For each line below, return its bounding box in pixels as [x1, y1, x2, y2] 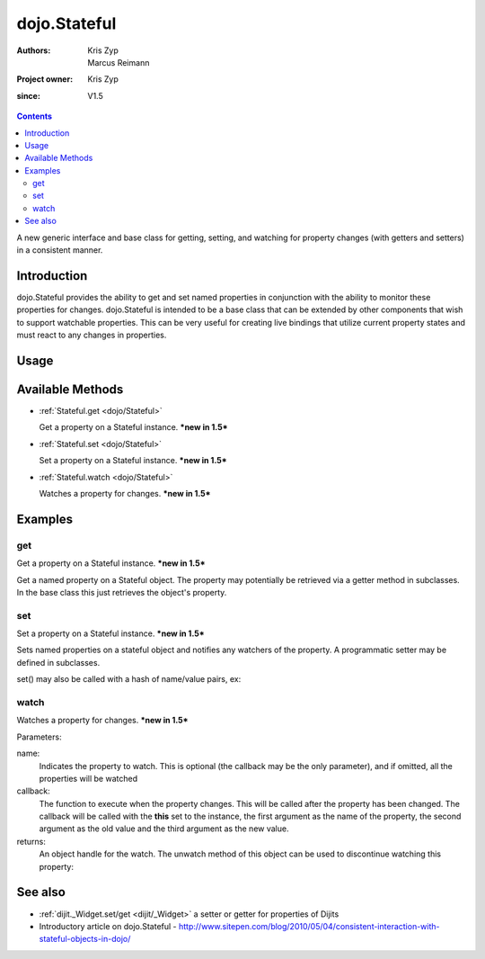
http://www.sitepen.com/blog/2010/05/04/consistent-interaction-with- [178, 920, 440, 931]
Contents [16, 111, 53, 121]
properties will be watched [39, 773, 138, 784]
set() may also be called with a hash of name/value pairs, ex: [16, 674, 242, 685]
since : [16, 90, 40, 101]
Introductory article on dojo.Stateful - [39, 920, 177, 931]
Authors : [16, 45, 51, 56]
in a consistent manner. [16, 245, 103, 255]
